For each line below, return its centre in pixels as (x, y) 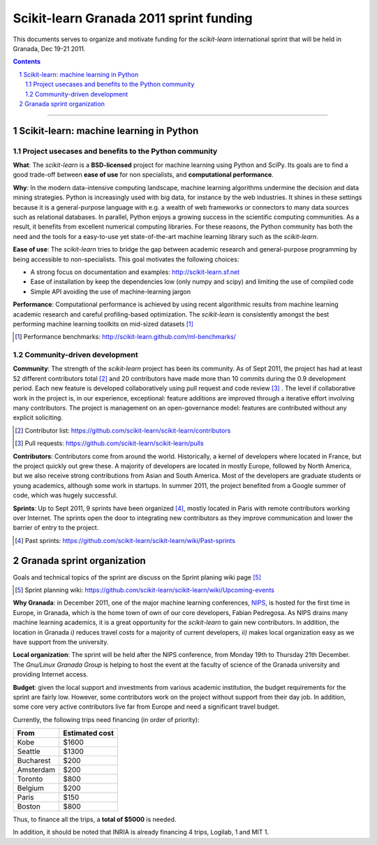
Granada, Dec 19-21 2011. (49, 48)
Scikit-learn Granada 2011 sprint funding (133, 18)
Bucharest (34, 760)
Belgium (31, 788)
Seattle (29, 751)
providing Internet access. (51, 674)
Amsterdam (36, 770)
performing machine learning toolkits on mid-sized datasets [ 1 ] (103, 324)
